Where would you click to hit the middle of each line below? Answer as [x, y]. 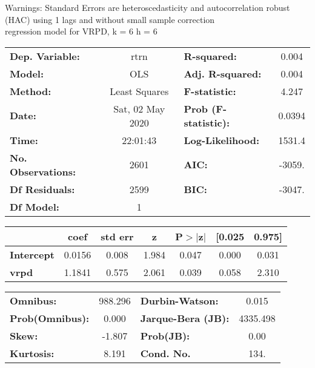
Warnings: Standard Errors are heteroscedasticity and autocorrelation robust [148, 7]
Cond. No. [165, 353]
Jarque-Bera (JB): [185, 318]
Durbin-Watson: [179, 300]
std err [117, 236]
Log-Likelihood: [222, 140]
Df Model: [35, 206]
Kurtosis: [32, 353]
